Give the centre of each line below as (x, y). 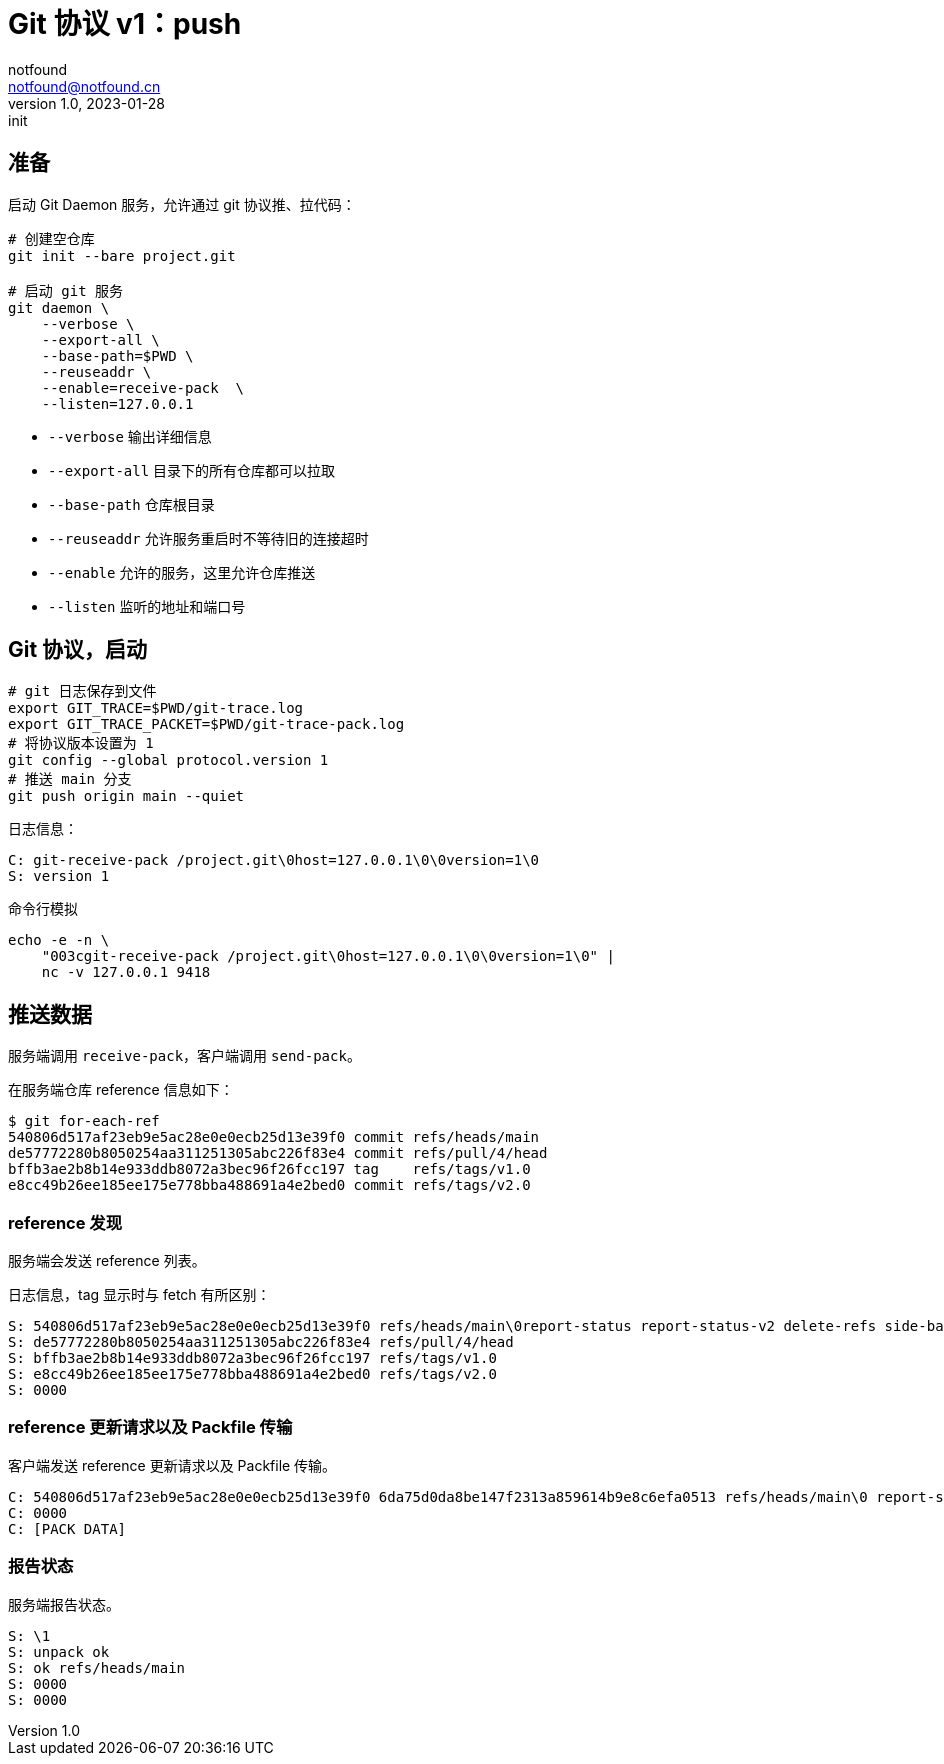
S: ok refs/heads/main (97, 1667)
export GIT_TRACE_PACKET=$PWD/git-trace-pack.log (206, 724)
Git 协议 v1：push (125, 24)
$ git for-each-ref (84, 1121)
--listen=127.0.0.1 (117, 403)
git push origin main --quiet (126, 796)
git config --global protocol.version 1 (168, 760)
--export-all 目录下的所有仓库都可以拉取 (192, 470)
